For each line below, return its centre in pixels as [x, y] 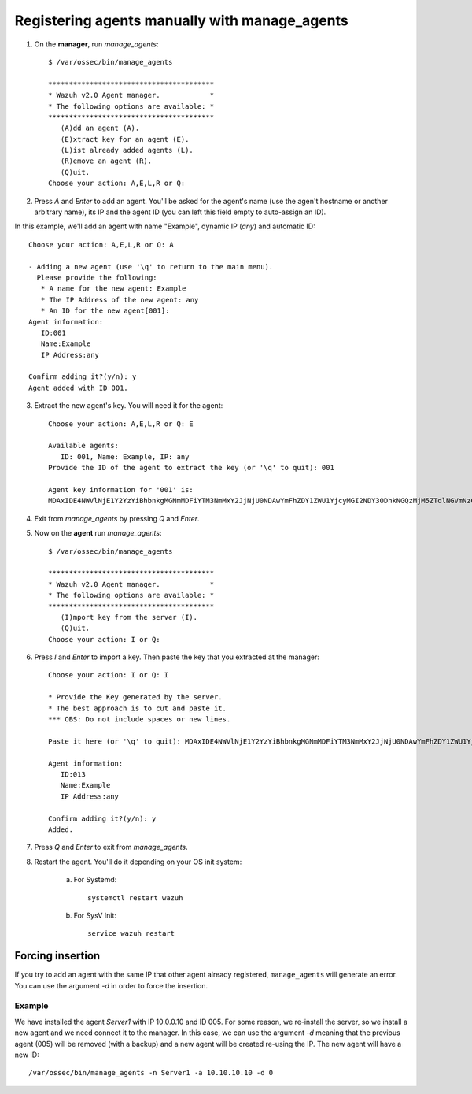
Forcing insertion [57, 956]
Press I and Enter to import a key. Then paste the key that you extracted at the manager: [177, 657]
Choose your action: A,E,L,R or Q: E [121, 424]
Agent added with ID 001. [79, 388]
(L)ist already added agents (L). [127, 150]
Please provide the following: [97, 277]
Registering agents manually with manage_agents [182, 20]
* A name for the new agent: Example [113, 289]
